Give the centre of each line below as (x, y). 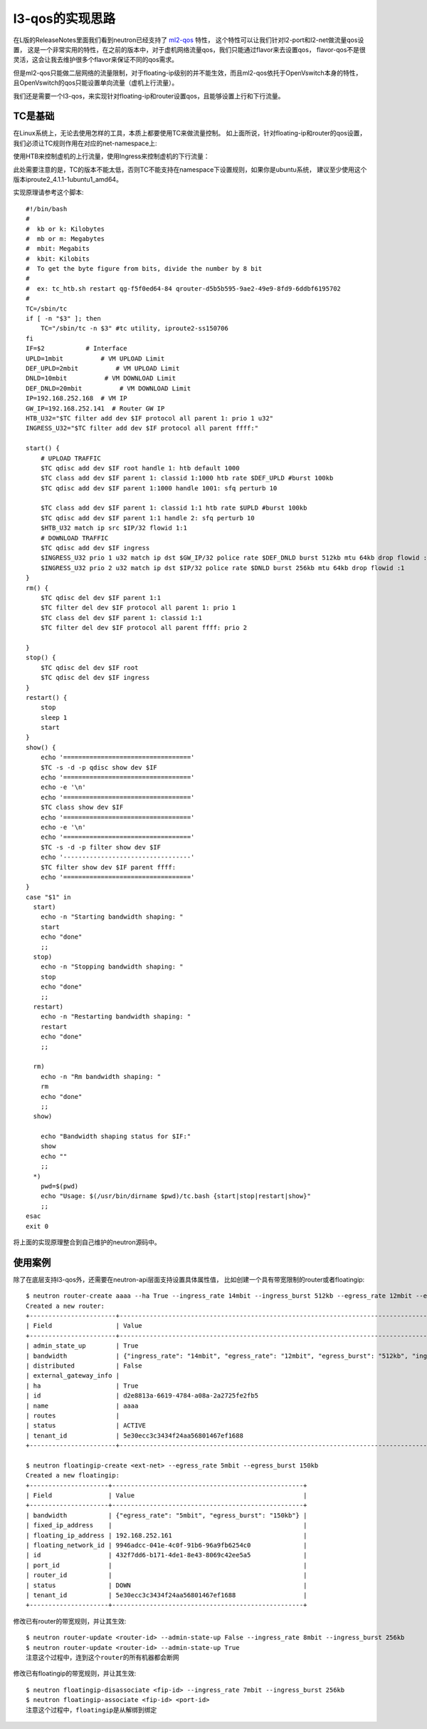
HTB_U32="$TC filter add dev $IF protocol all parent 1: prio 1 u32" (150, 418)
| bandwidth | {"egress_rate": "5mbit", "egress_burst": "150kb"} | (167, 1515)
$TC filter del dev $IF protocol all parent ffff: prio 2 (144, 628)
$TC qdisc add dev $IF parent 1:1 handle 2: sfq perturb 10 (148, 518)
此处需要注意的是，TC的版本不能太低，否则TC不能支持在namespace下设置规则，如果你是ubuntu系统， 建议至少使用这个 (190, 169)
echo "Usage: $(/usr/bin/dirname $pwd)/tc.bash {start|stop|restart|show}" (175, 1196)
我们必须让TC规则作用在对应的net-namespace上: (85, 143)
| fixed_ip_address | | (167, 1526)
